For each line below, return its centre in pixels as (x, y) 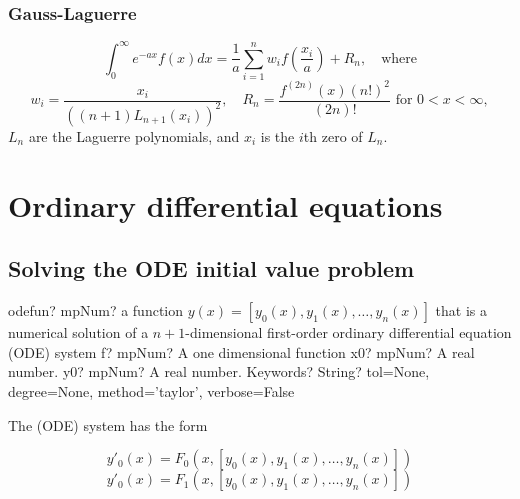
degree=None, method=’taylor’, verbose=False (151, 390)
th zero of (333, 135)
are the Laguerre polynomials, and (134, 135)
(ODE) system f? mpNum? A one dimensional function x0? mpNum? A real (241, 351)
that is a (461, 310)
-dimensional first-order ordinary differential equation (348, 332)
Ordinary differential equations (225, 204)
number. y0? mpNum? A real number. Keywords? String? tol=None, (219, 371)
